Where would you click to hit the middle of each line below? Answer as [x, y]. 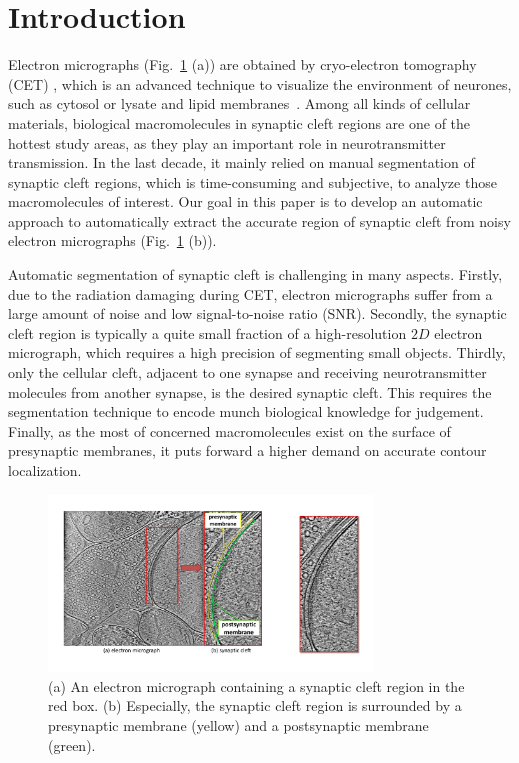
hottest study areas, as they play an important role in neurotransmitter [227, 142]
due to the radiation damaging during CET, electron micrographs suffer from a [250, 293]
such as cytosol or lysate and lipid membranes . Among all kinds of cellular [239, 103]
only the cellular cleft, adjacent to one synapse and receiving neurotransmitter [247, 372]
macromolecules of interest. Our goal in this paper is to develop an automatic [245, 201]
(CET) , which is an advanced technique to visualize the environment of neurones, [260, 83]
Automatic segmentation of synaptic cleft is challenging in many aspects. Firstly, [255, 274]
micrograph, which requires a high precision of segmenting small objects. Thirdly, [257, 352]
